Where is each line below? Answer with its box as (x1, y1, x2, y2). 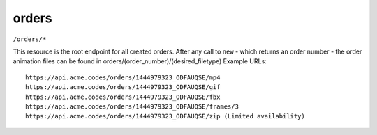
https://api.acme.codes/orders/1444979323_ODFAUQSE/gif (25, 84, 221, 91)
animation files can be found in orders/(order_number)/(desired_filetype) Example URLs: (13, 57, 267, 65)
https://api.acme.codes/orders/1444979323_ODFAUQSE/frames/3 (25, 102, 239, 111)
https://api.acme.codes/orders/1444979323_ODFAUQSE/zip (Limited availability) (25, 112, 305, 120)
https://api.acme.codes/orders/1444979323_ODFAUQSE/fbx (25, 93, 221, 101)
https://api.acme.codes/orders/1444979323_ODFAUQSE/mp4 (25, 73, 221, 81)
